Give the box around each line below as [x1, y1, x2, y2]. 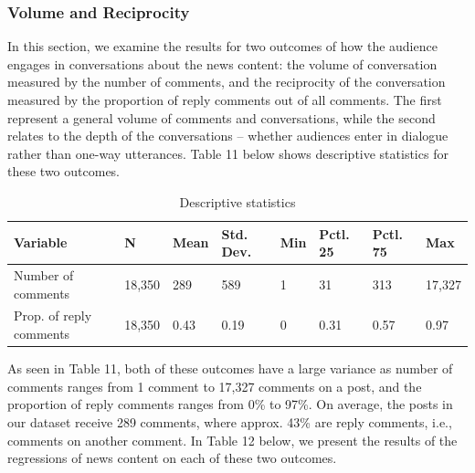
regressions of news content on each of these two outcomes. [7, 448, 337, 468]
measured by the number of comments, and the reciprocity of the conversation [7, 72, 446, 91]
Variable [14, 233, 68, 252]
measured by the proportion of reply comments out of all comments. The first [7, 90, 442, 109]
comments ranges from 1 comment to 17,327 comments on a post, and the [7, 376, 422, 395]
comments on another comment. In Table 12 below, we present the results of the [7, 430, 458, 449]
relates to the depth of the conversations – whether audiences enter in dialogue [7, 126, 449, 145]
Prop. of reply [14, 306, 92, 325]
